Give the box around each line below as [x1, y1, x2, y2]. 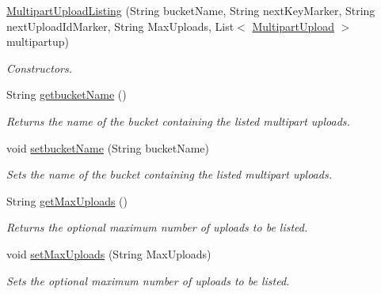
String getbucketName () [6, 86, 127, 103]
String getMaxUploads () [6, 192, 128, 209]
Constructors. [6, 59, 73, 76]
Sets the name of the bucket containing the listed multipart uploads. [6, 166, 332, 183]
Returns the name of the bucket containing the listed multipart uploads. [6, 112, 350, 129]
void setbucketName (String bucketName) [6, 139, 210, 156]
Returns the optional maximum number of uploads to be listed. [6, 219, 308, 236]
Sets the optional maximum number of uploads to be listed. [6, 272, 290, 288]
